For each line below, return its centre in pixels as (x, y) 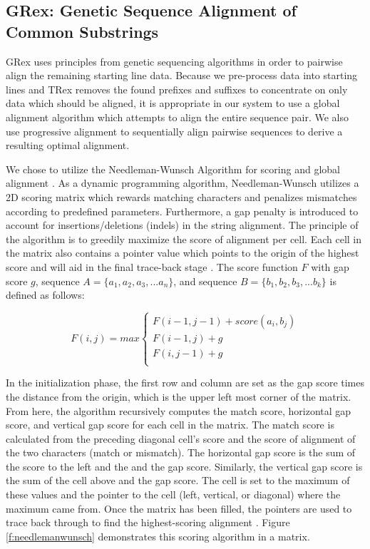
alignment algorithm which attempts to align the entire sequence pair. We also (177, 117)
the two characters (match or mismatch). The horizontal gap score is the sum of (181, 452)
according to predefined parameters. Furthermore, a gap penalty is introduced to (182, 211)
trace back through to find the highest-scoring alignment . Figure (148, 522)
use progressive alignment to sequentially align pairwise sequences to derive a (174, 131)
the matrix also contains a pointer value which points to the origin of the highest (183, 253)
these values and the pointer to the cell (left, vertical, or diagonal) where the (173, 494)
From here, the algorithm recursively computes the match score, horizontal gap (179, 410)
